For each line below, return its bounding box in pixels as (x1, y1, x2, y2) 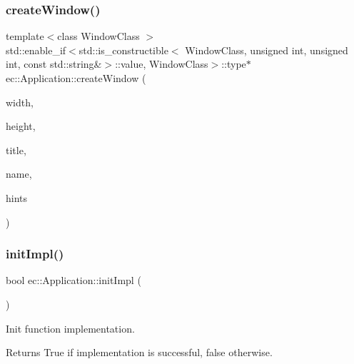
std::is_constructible (79, 42, 168, 57)
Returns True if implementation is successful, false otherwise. (6, 345, 273, 360)
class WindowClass (57, 29, 140, 44)
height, (6, 118, 36, 133)
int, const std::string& (6, 56, 102, 71)
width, (6, 94, 34, 109)
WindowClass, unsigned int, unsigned (185, 42, 348, 57)
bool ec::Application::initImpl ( (6, 273, 141, 288)
